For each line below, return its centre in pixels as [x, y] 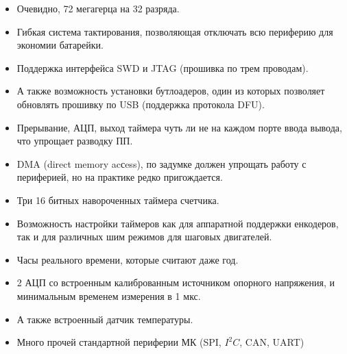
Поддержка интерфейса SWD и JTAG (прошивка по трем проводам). [163, 67]
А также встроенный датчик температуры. [105, 319]
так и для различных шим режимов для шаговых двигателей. [144, 237]
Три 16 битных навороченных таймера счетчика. [118, 200]
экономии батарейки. [60, 45]
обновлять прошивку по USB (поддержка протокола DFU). [141, 104]
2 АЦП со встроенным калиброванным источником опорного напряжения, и [176, 282]
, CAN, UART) [272, 342]
